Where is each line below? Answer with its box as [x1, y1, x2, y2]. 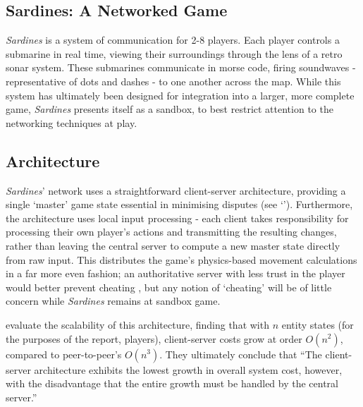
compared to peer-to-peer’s [6, 346, 122, 361]
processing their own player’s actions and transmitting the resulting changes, [6, 224, 337, 239]
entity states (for [281, 317, 354, 332]
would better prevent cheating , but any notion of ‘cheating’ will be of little [6, 279, 332, 294]
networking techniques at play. [6, 115, 137, 130]
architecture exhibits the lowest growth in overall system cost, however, [34, 362, 343, 377]
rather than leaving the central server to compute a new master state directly [6, 238, 340, 253]
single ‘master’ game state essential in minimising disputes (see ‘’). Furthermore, [6, 197, 353, 212]
